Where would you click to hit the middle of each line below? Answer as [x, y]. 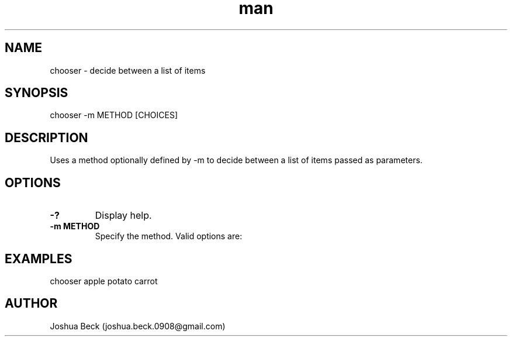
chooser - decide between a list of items [128, 70]
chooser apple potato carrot [104, 281]
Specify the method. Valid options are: [169, 236]
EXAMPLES [39, 259]
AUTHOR [31, 304]
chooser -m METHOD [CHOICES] [114, 115]
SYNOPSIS [37, 93]
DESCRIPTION [46, 137]
